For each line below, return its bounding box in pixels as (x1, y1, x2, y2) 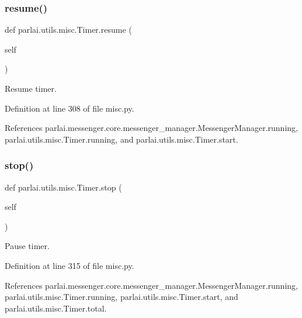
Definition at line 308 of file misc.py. (5, 102, 134, 114)
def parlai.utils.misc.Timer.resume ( (5, 23, 132, 36)
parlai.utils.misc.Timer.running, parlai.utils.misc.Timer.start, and (5, 291, 238, 303)
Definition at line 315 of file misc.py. (5, 259, 134, 271)
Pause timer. (5, 240, 50, 252)
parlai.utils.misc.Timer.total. (5, 302, 107, 314)
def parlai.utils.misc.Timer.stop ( (5, 181, 122, 193)
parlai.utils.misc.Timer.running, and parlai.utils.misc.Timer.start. (5, 133, 238, 145)
